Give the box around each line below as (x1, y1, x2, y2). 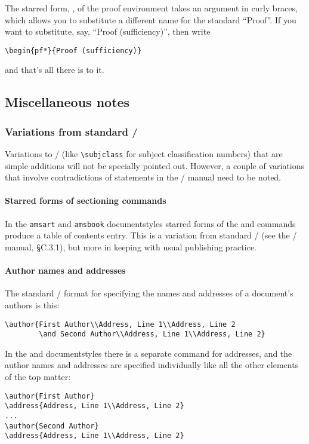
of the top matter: (5, 370, 71, 382)
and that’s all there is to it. (5, 63, 104, 76)
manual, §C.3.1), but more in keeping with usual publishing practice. (5, 240, 257, 253)
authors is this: (5, 298, 60, 311)
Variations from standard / (5, 124, 138, 139)
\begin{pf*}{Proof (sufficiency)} (5, 46, 142, 55)
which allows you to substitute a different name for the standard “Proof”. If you (5, 13, 296, 26)
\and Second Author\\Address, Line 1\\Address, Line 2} (39, 330, 265, 339)
